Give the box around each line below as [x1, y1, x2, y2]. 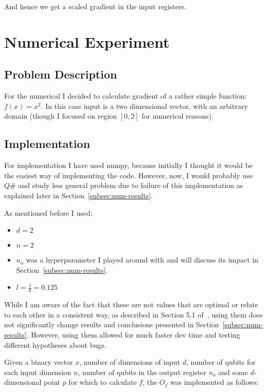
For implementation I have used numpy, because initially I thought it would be [4, 160, 253, 171]
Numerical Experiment [4, 31, 170, 52]
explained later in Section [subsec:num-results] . [4, 190, 153, 200]
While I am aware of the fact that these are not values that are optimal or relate [4, 299, 258, 310]
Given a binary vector [4, 357, 73, 367]
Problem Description [4, 66, 117, 82]
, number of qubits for [186, 357, 256, 367]
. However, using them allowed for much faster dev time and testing [26, 329, 240, 340]
